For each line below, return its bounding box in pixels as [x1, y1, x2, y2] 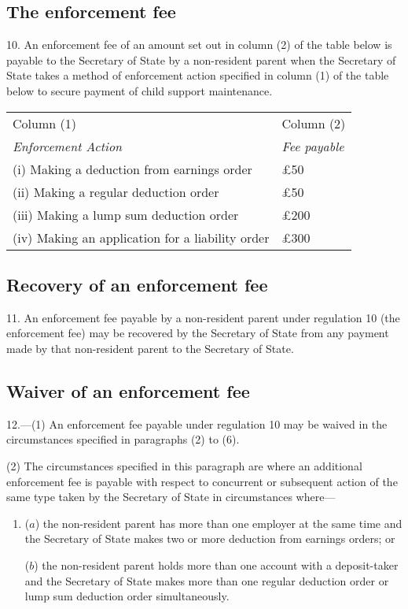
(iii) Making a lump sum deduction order [13, 205, 239, 224]
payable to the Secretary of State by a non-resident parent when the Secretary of [6, 51, 396, 68]
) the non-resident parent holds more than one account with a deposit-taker [34, 556, 399, 573]
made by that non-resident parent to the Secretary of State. [6, 340, 294, 356]
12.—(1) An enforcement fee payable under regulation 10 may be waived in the [6, 415, 388, 432]
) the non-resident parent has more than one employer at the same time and [35, 514, 402, 531]
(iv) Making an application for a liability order [13, 228, 270, 247]
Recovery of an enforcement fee [6, 272, 268, 296]
